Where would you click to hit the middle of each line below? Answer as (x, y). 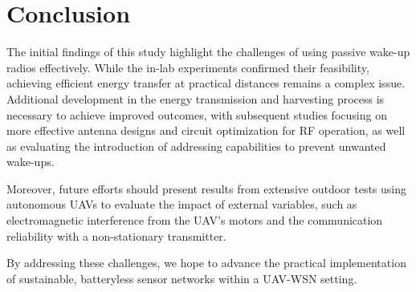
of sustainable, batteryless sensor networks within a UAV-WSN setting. (182, 278)
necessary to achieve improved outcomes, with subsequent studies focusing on (197, 114)
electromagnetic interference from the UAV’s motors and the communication (195, 220)
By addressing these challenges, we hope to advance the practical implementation (206, 263)
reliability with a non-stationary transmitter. (116, 235)
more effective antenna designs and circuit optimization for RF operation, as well (206, 130)
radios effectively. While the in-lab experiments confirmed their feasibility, (188, 67)
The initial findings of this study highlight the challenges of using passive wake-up (208, 52)
